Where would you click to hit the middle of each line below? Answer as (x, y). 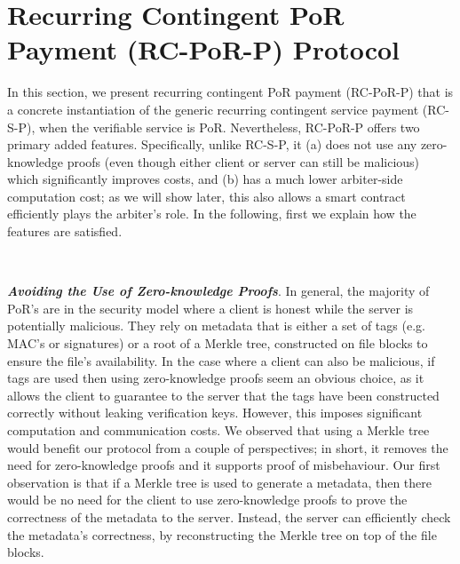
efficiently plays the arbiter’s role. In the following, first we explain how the (212, 214)
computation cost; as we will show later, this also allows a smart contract (206, 196)
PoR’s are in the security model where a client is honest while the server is (210, 308)
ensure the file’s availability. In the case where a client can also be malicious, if (221, 360)
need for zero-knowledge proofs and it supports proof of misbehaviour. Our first (224, 465)
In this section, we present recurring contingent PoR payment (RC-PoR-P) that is (230, 92)
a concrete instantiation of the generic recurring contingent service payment (213, 109)
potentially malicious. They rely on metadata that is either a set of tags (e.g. (216, 326)
